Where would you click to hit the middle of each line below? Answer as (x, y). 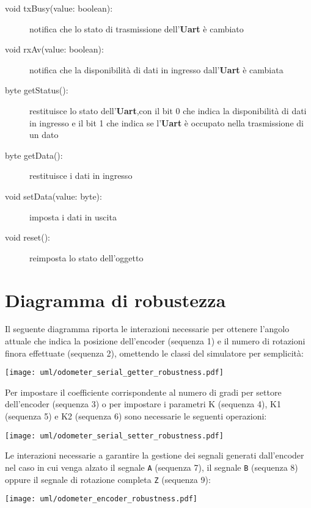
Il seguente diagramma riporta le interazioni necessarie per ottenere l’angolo (147, 329)
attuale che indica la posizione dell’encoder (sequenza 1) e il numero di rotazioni (155, 341)
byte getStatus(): (37, 90)
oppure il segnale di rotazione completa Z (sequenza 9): (108, 479)
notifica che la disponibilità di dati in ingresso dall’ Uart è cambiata (156, 69)
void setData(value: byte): (53, 196)
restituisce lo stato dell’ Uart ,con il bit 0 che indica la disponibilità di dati (168, 110)
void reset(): (28, 237)
